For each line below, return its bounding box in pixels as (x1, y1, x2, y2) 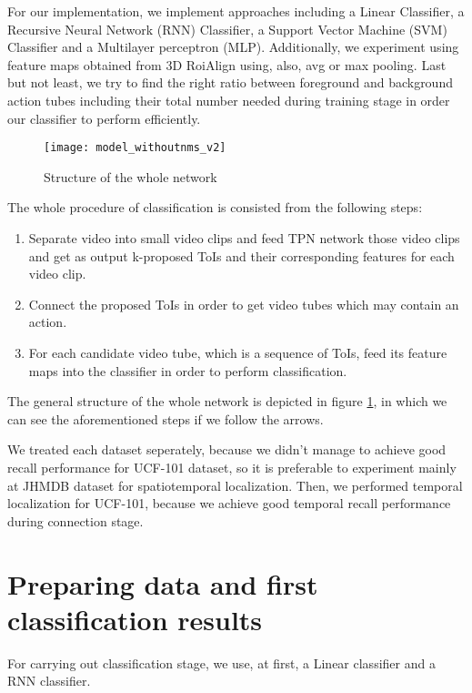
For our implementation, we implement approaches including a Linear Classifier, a (7, 2, 465, 20)
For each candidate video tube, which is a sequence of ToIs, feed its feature (28, 342, 447, 362)
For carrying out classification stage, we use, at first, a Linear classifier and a (7, 653, 436, 672)
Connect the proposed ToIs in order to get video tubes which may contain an (28, 294, 459, 313)
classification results (7, 600, 263, 637)
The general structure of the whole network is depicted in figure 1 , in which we (7, 392, 447, 411)
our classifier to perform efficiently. (7, 108, 201, 127)
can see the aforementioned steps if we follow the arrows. (7, 409, 324, 428)
